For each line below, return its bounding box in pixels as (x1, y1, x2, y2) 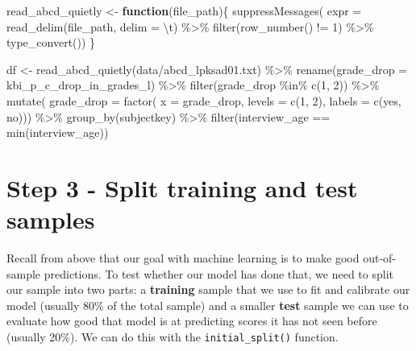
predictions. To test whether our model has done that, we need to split (44, 265, 393, 282)
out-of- (363, 250, 396, 266)
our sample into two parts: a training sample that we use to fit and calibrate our (6, 281, 410, 298)
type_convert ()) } (6, 34, 96, 51)
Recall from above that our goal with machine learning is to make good (6, 250, 360, 266)
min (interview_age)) (6, 124, 109, 141)
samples (6, 203, 95, 236)
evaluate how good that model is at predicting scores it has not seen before (6, 312, 377, 329)
